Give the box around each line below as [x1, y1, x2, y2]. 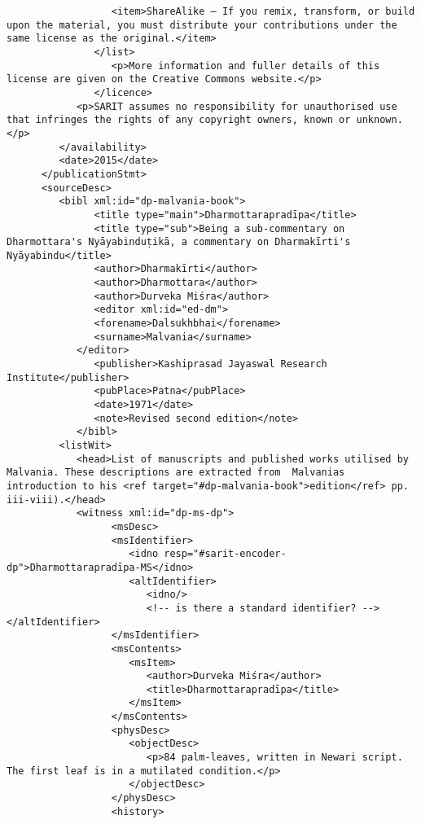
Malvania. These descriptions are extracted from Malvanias [7, 467, 345, 479]
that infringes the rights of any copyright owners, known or [7, 114, 351, 126]
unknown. [356, 114, 403, 126]
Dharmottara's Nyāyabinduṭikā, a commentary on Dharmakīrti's [7, 236, 351, 248]
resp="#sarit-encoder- [164, 548, 287, 560]
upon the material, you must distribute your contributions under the [7, 19, 397, 31]
